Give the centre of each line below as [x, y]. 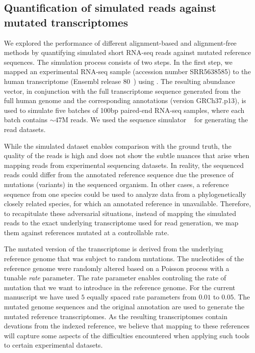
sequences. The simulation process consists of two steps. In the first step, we [118, 62]
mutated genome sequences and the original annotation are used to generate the [124, 307]
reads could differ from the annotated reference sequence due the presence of [119, 175]
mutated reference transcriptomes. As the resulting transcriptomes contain [116, 316]
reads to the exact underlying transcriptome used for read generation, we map [121, 223]
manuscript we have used [42, 297]
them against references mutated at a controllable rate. [87, 232]
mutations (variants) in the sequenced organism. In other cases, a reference [116, 184]
